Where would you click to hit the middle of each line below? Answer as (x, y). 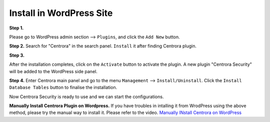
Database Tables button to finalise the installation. (63, 88)
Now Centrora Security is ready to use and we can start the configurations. (86, 97)
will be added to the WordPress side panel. (53, 71)
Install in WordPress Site (61, 13)
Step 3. (17, 55)
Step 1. (16, 28)
